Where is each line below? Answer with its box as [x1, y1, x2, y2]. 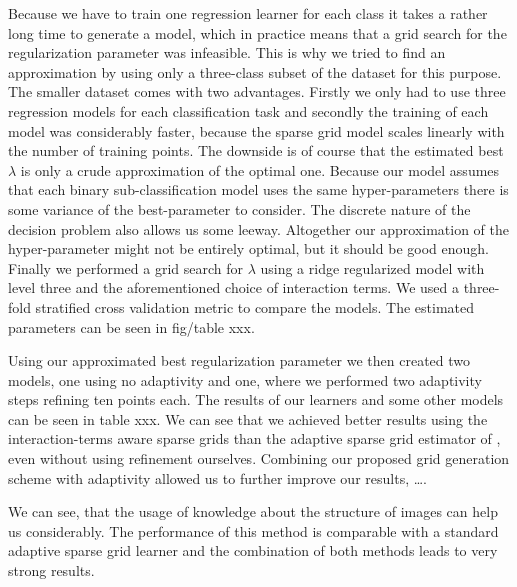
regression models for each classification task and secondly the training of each [8, 100, 489, 121]
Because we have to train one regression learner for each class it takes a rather [8, 3, 488, 23]
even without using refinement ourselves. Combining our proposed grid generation [8, 448, 510, 469]
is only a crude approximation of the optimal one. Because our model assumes [20, 159, 500, 180]
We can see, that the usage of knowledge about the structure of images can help [8, 501, 498, 522]
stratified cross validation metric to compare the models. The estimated [35, 296, 475, 317]
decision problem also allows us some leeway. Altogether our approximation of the [8, 218, 510, 239]
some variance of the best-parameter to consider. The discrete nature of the [8, 198, 471, 219]
